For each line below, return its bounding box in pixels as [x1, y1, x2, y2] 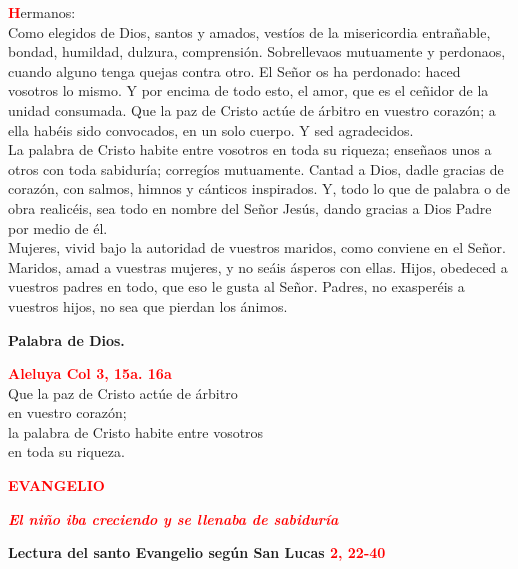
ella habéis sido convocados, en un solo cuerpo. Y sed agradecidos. [8, 119, 414, 140]
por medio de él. [8, 217, 108, 238]
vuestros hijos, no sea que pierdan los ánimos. [8, 295, 288, 316]
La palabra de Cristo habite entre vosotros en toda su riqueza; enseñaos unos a [8, 139, 492, 160]
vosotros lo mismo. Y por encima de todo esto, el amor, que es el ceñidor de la [8, 80, 489, 101]
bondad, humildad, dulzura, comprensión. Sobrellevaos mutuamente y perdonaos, [8, 41, 506, 62]
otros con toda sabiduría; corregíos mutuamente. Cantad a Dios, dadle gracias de [8, 158, 504, 179]
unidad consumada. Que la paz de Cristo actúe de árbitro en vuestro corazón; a [8, 99, 496, 120]
